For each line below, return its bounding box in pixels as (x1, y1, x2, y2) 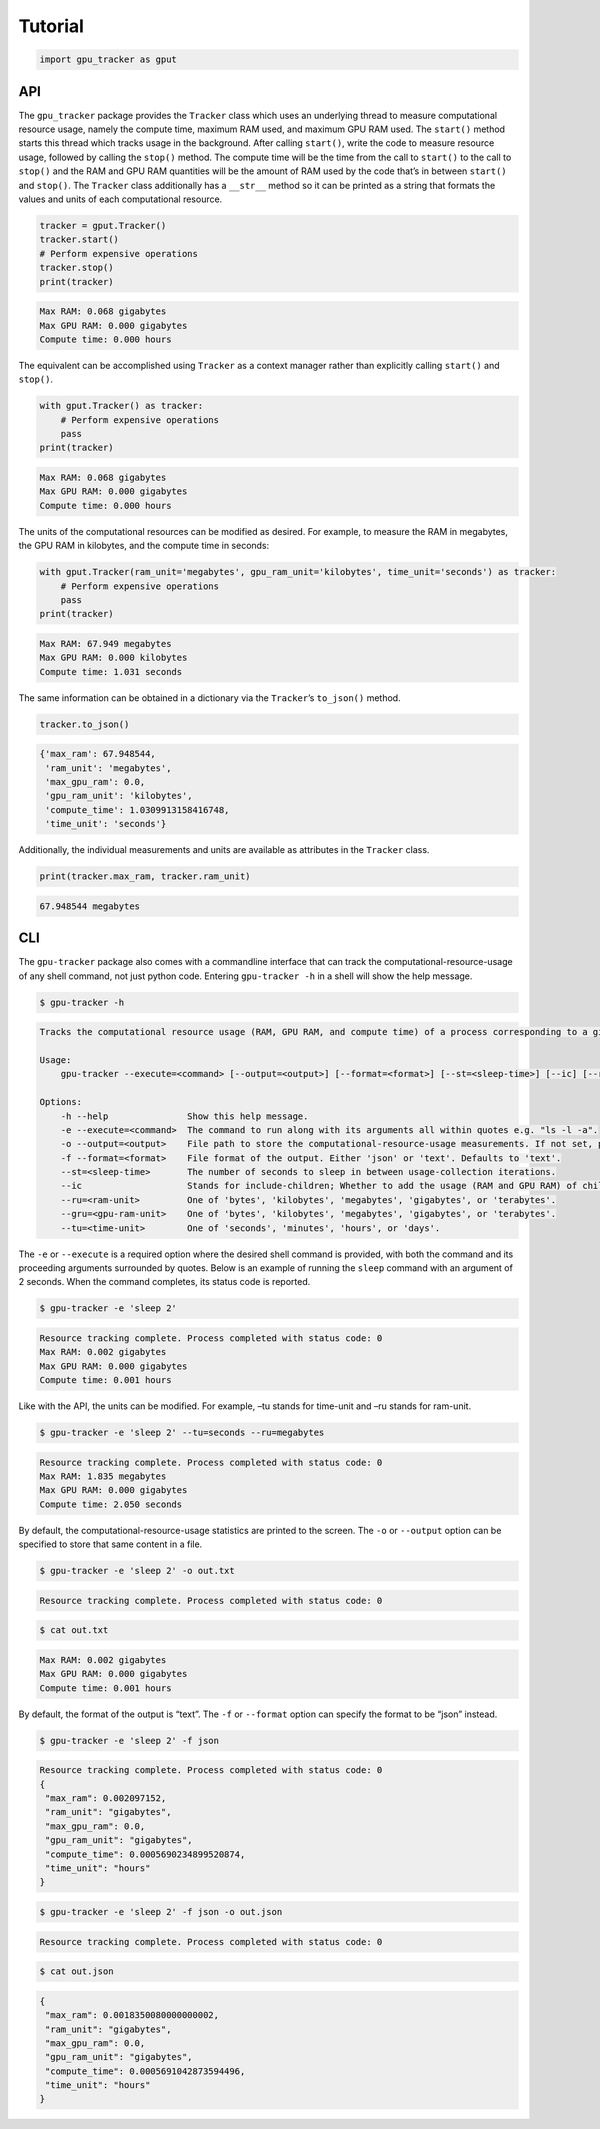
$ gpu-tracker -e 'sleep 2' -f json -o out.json (39, 1906, 283, 1917)
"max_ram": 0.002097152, (45, 1793, 167, 1804)
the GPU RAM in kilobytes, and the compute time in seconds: (18, 540, 270, 552)
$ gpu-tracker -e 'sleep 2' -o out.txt (39, 1565, 235, 1577)
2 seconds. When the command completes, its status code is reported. (18, 1276, 311, 1288)
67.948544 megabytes (39, 900, 140, 912)
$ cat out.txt (39, 1625, 109, 1636)
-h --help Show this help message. (60, 1110, 309, 1122)
